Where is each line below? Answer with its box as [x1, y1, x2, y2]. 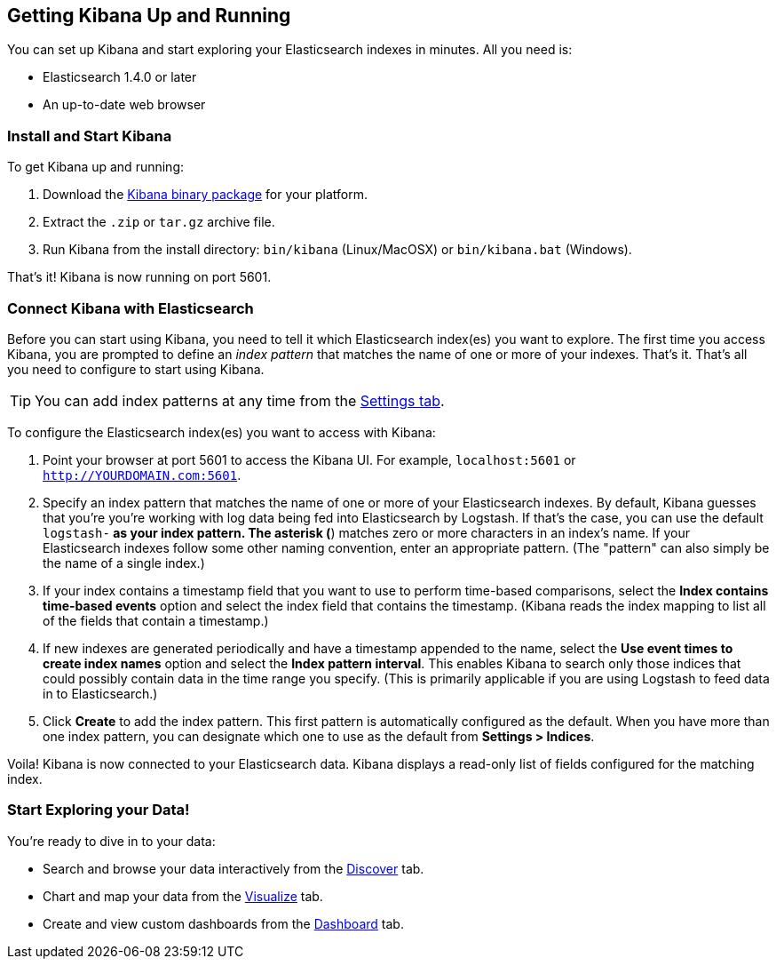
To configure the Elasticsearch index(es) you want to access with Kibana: [7, 424, 436, 440]
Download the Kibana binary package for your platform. [43, 187, 368, 203]
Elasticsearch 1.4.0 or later [43, 69, 197, 85]
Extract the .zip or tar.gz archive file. [43, 214, 275, 230]
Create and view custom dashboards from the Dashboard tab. [43, 915, 404, 931]
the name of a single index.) [43, 555, 205, 571]
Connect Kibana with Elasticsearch [7, 299, 254, 317]
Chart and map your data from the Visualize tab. [43, 888, 323, 904]
